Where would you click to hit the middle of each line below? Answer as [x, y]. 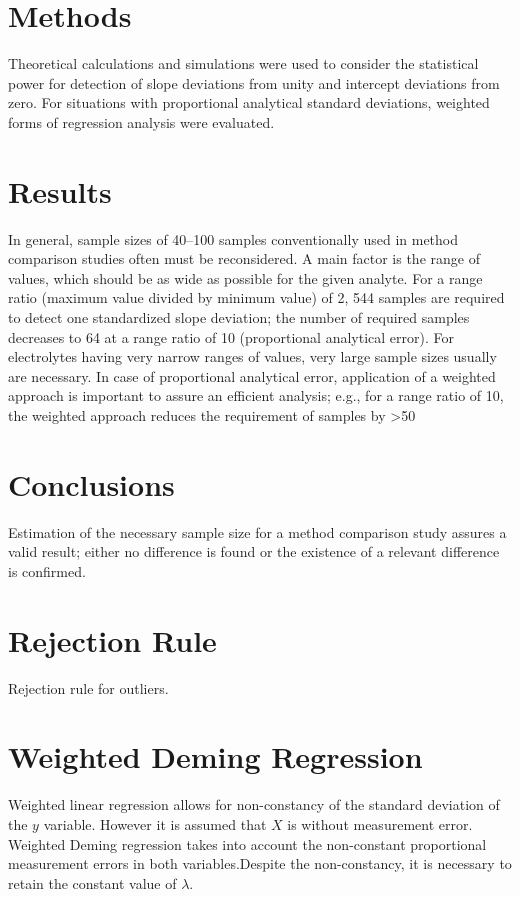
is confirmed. [47, 570]
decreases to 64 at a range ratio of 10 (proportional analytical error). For [231, 336]
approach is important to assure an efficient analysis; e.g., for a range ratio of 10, [256, 395]
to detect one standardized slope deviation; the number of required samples [239, 317]
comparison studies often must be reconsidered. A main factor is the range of [244, 258]
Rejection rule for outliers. [88, 687]
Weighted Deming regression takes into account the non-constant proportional [247, 843]
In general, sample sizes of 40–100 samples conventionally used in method [233, 238]
